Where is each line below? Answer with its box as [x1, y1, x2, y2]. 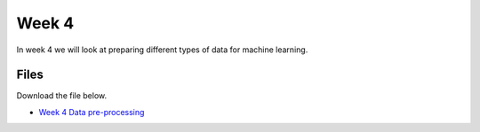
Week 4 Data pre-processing [38, 106, 145, 117]
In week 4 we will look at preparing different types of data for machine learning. [16, 44, 308, 55]
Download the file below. [16, 90, 108, 101]
